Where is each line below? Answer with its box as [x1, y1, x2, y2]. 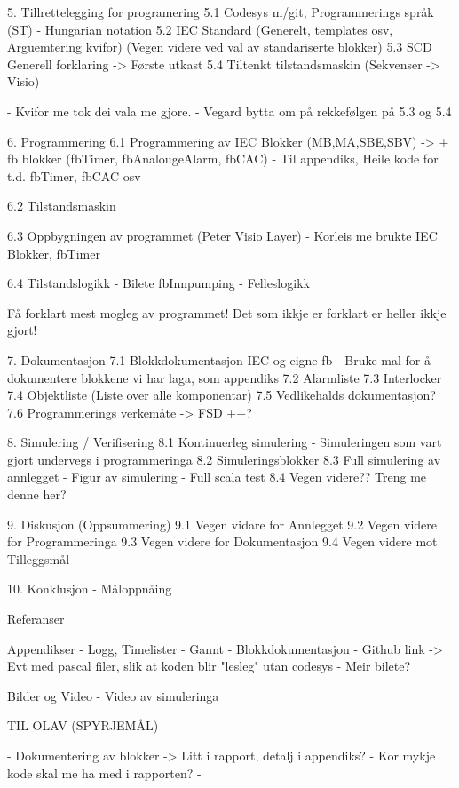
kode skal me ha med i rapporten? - [7, 763, 202, 782]
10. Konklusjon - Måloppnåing [7, 579, 172, 598]
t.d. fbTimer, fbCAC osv [7, 166, 141, 185]
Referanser [7, 609, 65, 628]
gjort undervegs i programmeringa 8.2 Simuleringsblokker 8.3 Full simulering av [7, 450, 441, 468]
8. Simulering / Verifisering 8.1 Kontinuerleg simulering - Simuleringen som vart [7, 433, 442, 451]
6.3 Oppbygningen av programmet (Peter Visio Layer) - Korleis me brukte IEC [7, 226, 438, 244]
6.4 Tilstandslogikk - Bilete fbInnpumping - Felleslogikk [7, 274, 310, 292]
